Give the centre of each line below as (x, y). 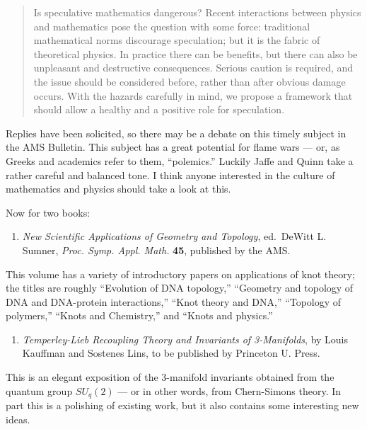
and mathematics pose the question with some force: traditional (172, 26)
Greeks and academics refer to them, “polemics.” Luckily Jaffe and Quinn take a (180, 160)
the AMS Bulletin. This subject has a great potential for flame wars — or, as (173, 147)
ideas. (18, 419)
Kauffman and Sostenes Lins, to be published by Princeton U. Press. (171, 353)
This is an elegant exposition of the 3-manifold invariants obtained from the (170, 377)
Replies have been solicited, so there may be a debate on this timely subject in (176, 133)
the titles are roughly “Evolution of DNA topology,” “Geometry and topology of (180, 288)
